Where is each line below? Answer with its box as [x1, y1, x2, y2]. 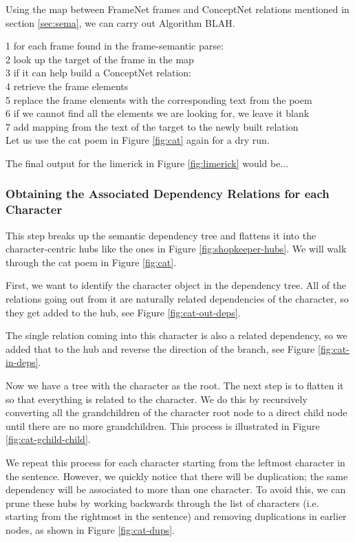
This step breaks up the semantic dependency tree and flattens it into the [6, 228, 316, 242]
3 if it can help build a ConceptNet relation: [6, 65, 191, 80]
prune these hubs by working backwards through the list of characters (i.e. [6, 495, 319, 510]
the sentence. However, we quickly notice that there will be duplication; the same [6, 468, 348, 483]
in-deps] [6, 355, 39, 369]
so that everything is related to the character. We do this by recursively [6, 391, 308, 406]
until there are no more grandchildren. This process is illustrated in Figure [6, 418, 320, 433]
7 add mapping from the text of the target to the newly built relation [6, 119, 299, 133]
